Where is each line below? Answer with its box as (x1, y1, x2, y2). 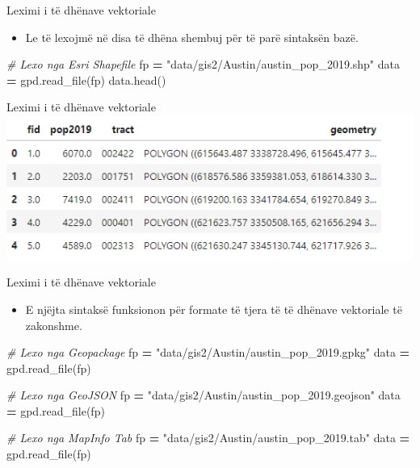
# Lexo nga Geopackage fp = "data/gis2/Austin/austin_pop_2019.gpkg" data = (6, 344, 410, 361)
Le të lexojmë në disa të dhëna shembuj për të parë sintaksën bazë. (25, 28, 359, 45)
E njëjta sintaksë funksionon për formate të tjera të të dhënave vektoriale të (25, 300, 402, 317)
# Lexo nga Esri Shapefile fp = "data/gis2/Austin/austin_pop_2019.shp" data (6, 56, 401, 73)
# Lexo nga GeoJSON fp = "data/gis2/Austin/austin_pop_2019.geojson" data (6, 387, 401, 403)
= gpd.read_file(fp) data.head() (6, 71, 166, 88)
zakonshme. (25, 316, 82, 333)
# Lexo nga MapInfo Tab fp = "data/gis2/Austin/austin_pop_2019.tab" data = (6, 429, 410, 446)
